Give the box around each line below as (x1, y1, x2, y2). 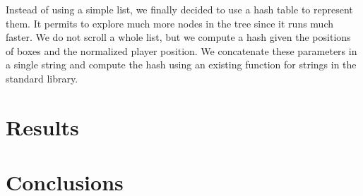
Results (6, 112, 79, 141)
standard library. (6, 71, 78, 85)
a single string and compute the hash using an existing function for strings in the (6, 57, 357, 72)
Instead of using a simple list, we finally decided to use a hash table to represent (6, 2, 353, 16)
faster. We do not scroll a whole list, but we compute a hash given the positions (6, 30, 351, 44)
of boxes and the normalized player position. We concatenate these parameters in (6, 43, 357, 58)
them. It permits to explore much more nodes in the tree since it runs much (6, 16, 334, 30)
